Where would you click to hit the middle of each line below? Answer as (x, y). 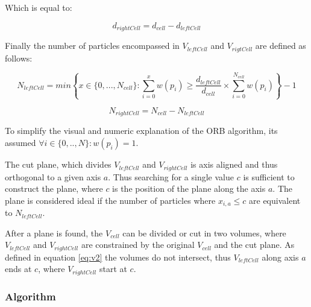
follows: (19, 58)
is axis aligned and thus (234, 164)
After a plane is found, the (54, 233)
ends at (18, 269)
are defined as (281, 46)
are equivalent (275, 200)
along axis (280, 257)
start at (113, 269)
